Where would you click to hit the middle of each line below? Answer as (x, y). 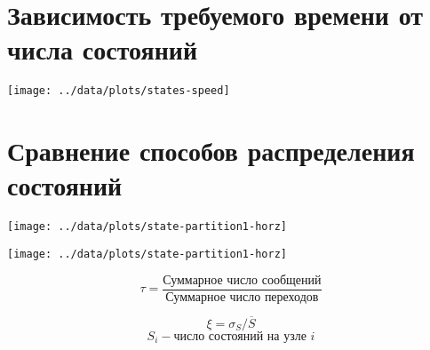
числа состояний (103, 49)
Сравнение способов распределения (211, 151)
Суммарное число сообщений (242, 280)
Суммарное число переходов (242, 297)
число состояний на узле (240, 336)
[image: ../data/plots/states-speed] (119, 91)
